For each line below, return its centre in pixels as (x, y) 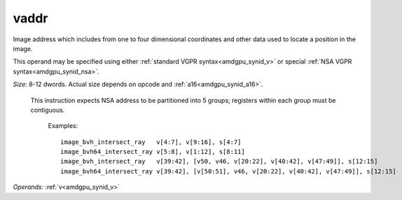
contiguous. (48, 110)
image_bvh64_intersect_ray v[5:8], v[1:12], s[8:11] (153, 152)
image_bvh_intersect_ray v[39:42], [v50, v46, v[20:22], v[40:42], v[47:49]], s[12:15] (219, 162)
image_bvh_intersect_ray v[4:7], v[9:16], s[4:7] (151, 142)
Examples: (63, 126)
